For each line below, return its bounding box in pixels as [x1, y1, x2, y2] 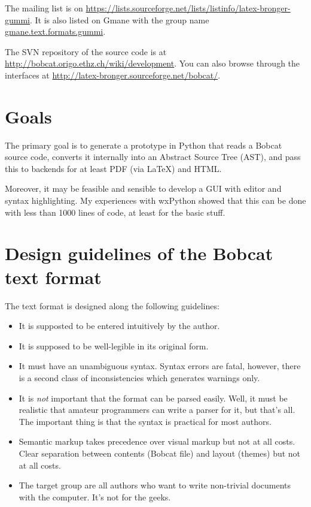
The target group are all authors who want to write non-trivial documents [19, 479, 291, 491]
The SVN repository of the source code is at [5, 45, 167, 58]
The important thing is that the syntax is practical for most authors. [19, 415, 272, 427]
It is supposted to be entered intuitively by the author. [19, 319, 220, 332]
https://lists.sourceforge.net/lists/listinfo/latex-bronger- [86, 2, 291, 14]
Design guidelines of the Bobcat [5, 241, 273, 265]
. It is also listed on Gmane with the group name [30, 13, 209, 26]
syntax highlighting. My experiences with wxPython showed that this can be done [5, 194, 306, 207]
